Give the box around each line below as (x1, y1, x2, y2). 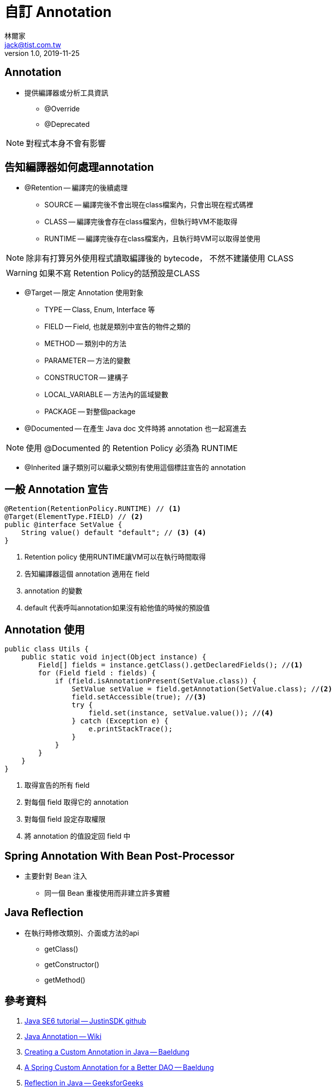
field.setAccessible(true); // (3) (71, 693, 206, 701)
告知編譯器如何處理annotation (4, 161, 154, 174)
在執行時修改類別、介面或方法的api (24, 928, 139, 937)
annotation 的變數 (24, 586, 82, 595)
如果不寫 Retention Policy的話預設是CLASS (39, 268, 200, 279)
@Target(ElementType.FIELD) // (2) (4, 513, 144, 521)
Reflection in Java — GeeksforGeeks (24, 1078, 144, 1087)
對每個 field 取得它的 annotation (24, 798, 129, 807)
